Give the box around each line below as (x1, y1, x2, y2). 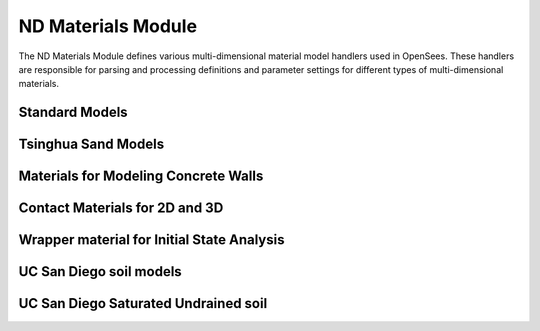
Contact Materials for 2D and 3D (18, 200, 224, 217)
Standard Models (18, 104, 129, 121)
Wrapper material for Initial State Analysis (18, 231, 285, 249)
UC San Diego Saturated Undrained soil (18, 295, 268, 312)
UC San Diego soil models (18, 263, 182, 280)
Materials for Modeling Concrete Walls (18, 168, 264, 185)
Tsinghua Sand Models (18, 136, 165, 153)
